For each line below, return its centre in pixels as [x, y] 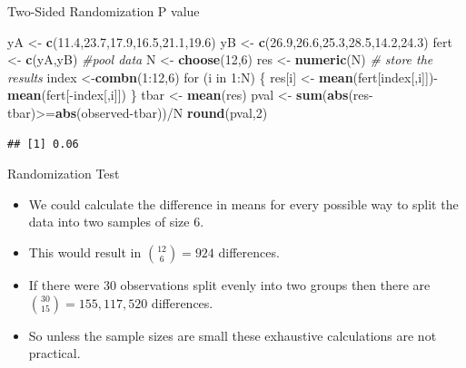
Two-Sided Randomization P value [104, 11]
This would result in [85, 252]
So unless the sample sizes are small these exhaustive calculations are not [233, 335]
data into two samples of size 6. [116, 222]
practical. [55, 353]
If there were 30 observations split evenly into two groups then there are [229, 284]
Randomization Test [64, 174]
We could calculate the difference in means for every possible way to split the [243, 203]
